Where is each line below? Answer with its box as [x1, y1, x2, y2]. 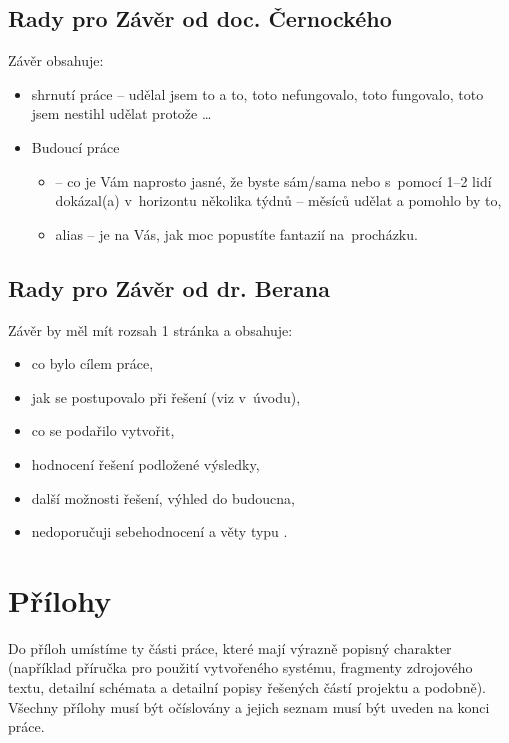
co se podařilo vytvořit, [31, 420, 175, 441]
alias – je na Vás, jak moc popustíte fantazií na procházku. [55, 223, 418, 244]
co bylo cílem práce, [31, 353, 154, 374]
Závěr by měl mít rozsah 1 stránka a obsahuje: [8, 319, 293, 340]
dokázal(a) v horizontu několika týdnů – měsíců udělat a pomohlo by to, [55, 190, 502, 211]
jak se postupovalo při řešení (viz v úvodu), [31, 386, 301, 407]
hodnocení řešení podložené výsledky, [31, 453, 260, 474]
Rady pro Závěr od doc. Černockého [8, 3, 392, 34]
